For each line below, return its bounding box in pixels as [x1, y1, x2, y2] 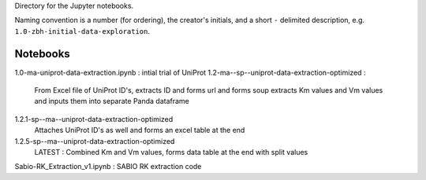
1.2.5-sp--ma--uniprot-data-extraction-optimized [14, 136, 175, 145]
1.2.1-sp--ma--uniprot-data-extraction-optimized [14, 114, 174, 123]
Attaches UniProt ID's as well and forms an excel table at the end [34, 126, 245, 135]
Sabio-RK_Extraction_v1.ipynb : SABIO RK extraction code [14, 162, 202, 171]
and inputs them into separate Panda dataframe [34, 97, 189, 106]
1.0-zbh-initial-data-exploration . [14, 26, 150, 35]
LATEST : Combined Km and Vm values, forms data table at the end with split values [34, 148, 308, 157]
